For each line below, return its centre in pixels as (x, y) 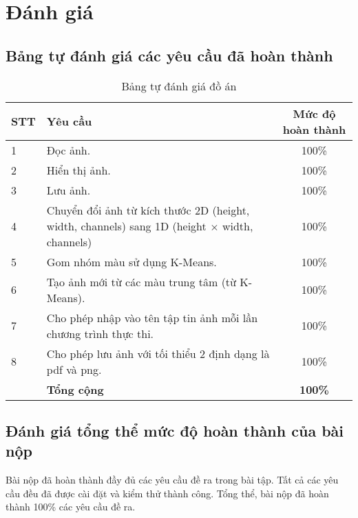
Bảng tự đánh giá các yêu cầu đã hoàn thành (169, 55)
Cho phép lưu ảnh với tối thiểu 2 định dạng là (158, 353)
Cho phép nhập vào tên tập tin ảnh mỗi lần (152, 317)
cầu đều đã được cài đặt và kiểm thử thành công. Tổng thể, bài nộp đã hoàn (167, 493)
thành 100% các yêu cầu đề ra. (71, 507)
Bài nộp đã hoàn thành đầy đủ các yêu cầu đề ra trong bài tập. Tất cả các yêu (172, 480)
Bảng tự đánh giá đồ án (179, 86)
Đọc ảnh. (69, 150)
